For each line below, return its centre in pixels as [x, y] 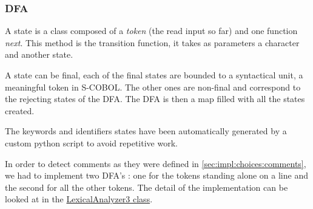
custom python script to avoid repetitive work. [91, 142]
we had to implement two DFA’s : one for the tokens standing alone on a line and [156, 175]
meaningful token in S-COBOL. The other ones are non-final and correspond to [153, 87]
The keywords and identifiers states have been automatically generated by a [146, 131]
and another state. [39, 54]
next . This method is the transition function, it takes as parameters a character [152, 42]
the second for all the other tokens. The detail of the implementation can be [146, 187]
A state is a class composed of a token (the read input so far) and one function [151, 31]
